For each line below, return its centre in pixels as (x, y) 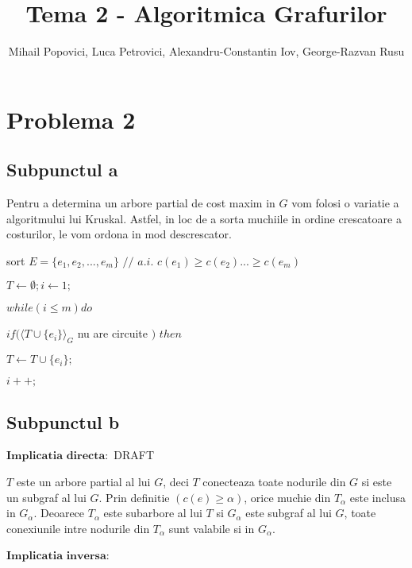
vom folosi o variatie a (345, 203)
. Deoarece (59, 513)
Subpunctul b (63, 421)
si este (377, 482)
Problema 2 (71, 119)
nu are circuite (113, 333)
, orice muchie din (287, 497)
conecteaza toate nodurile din (274, 482)
